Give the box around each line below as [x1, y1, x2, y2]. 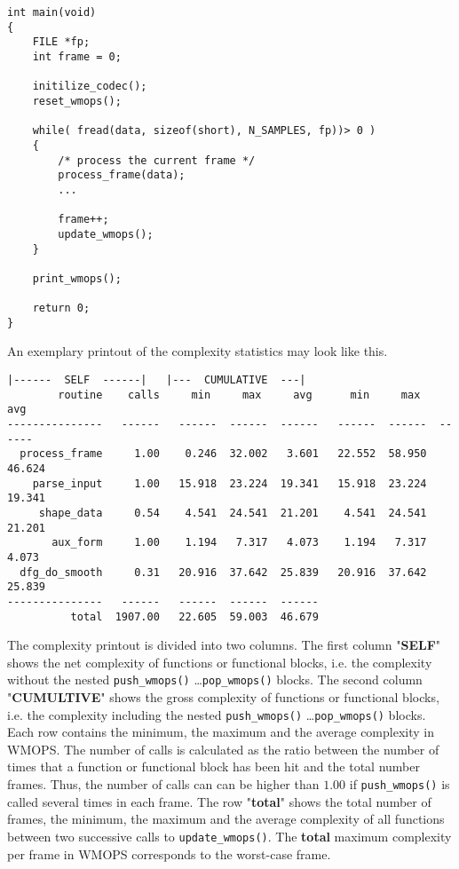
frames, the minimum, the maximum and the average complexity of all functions [7, 810, 445, 828]
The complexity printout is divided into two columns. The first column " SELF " [7, 636, 441, 654]
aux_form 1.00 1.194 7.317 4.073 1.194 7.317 [51, 536, 427, 549]
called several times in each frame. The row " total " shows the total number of [7, 792, 431, 810]
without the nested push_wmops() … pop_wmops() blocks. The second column [7, 670, 423, 689]
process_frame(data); [58, 169, 186, 182]
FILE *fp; [32, 36, 91, 49]
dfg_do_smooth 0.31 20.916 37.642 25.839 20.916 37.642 [20, 565, 427, 579]
